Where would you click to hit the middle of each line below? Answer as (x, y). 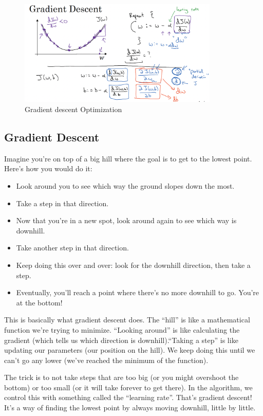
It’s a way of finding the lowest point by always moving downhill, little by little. (130, 408)
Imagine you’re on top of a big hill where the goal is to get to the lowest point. (128, 158)
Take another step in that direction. (72, 248)
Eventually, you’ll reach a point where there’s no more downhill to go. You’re (138, 292)
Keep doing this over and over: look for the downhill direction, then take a (133, 265)
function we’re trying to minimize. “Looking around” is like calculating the (122, 329)
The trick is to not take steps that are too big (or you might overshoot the (121, 377)
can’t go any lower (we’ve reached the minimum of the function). (106, 360)
